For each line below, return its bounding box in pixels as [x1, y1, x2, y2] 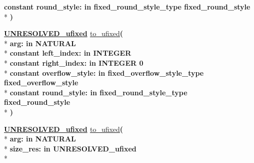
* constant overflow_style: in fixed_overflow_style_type [4, 67, 204, 78]
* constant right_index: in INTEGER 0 [4, 57, 143, 68]
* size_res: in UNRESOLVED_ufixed [4, 143, 136, 153]
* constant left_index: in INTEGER [4, 48, 131, 58]
